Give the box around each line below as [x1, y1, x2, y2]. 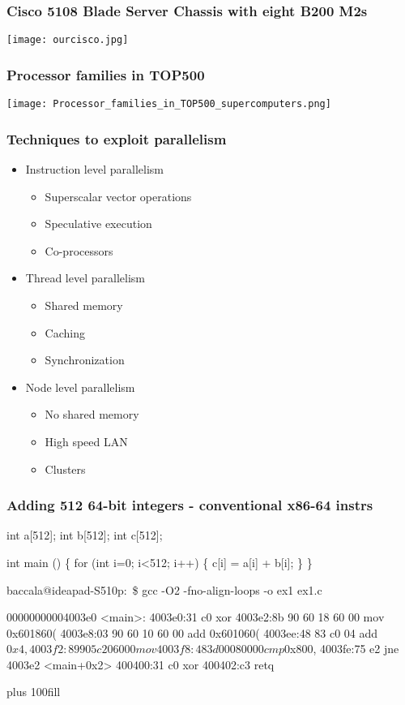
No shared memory [45, 406, 139, 423]
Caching [45, 324, 85, 341]
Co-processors [45, 242, 113, 259]
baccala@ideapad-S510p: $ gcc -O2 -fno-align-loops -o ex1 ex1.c [6, 581, 322, 598]
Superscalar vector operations [45, 187, 192, 204]
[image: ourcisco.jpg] [6, 34, 129, 46]
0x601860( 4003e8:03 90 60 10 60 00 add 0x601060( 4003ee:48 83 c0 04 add [6, 624, 378, 641]
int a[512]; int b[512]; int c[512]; [6, 527, 163, 544]
